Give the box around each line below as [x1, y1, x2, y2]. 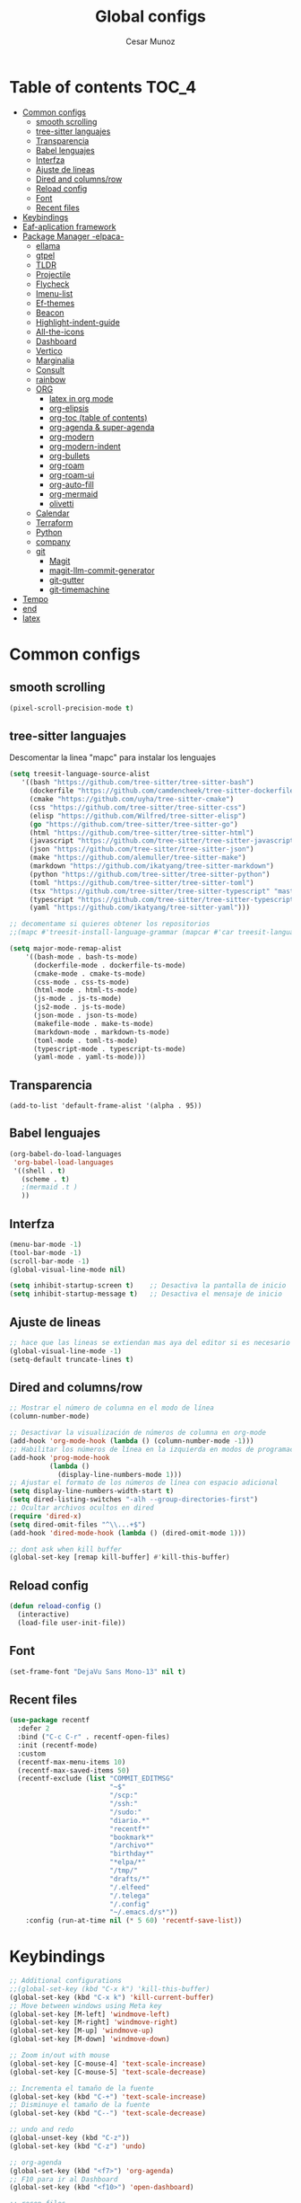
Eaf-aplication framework [21, 221, 116, 232]
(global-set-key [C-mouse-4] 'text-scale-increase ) [9, 2059, 206, 2068]
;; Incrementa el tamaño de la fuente [9, 2084, 154, 2092]
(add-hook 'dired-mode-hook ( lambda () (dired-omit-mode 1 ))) [9, 1528, 246, 1537]
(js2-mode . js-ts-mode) [32, 1003, 126, 1012]
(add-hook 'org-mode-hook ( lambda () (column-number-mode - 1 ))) [9, 1437, 254, 1446]
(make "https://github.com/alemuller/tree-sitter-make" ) [29, 854, 246, 863]
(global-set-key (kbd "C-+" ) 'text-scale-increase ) [9, 2092, 206, 2101]
